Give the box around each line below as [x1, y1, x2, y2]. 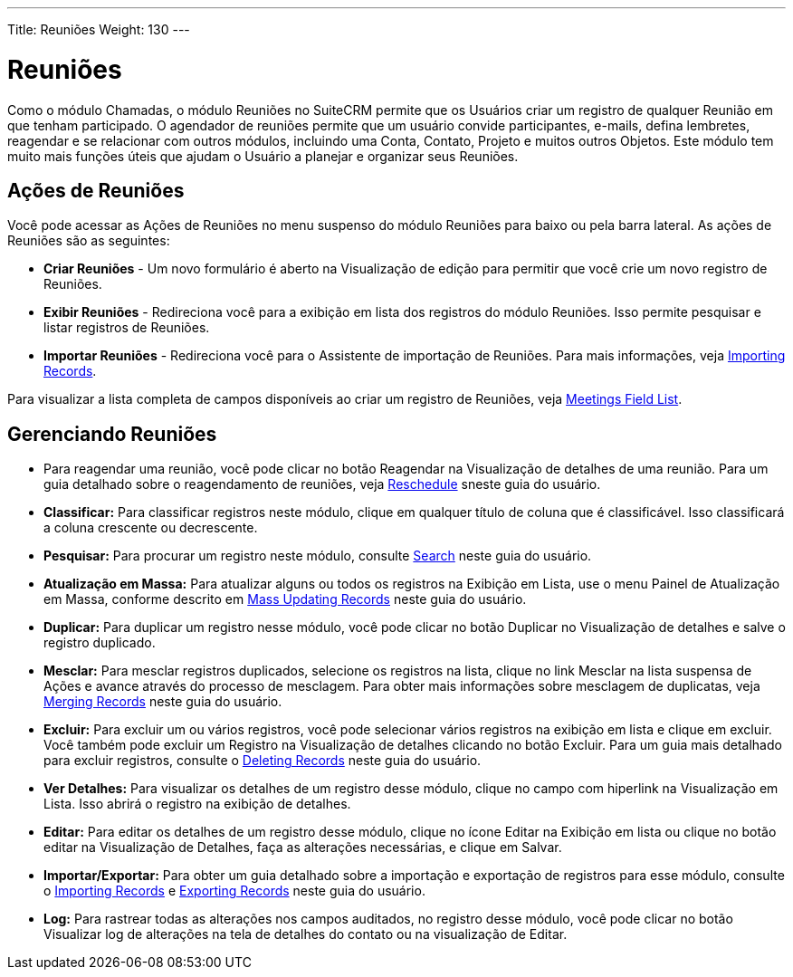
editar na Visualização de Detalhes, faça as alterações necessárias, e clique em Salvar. [43, 839, 562, 856]
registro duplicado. [43, 635, 156, 651]
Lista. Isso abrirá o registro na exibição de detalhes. [43, 796, 351, 812]
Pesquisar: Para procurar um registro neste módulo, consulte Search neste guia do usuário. [43, 548, 592, 564]
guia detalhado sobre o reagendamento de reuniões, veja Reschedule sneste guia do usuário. [43, 476, 601, 493]
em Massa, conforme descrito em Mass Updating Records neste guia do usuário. [43, 591, 527, 608]
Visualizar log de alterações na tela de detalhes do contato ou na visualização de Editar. [43, 926, 568, 943]
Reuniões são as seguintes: [7, 233, 170, 249]
